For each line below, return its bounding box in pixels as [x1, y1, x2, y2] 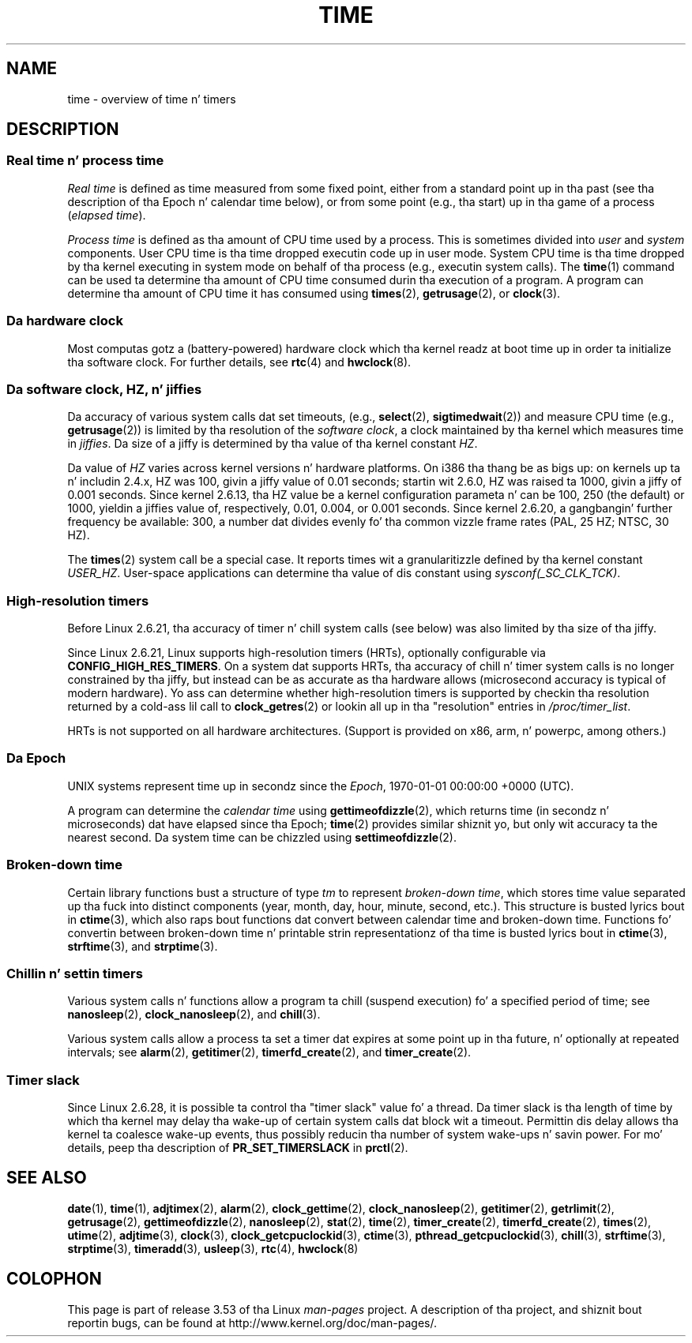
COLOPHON [6, 1269, 102, 1289]
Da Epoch [6, 750, 66, 767]
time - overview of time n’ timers [67, 92, 236, 106]
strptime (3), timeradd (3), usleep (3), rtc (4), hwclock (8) [67, 1241, 359, 1255]
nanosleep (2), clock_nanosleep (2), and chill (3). [67, 1007, 321, 1022]
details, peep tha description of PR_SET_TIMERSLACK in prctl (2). [67, 1141, 408, 1155]
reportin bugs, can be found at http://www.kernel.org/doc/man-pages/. [67, 1315, 438, 1330]
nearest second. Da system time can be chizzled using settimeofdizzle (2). [67, 830, 457, 844]
